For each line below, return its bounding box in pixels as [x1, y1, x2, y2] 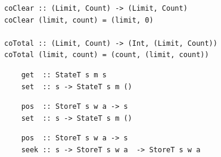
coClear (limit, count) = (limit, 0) [4, 15, 154, 24]
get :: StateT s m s [21, 70, 107, 79]
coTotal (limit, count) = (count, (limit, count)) [4, 51, 209, 59]
